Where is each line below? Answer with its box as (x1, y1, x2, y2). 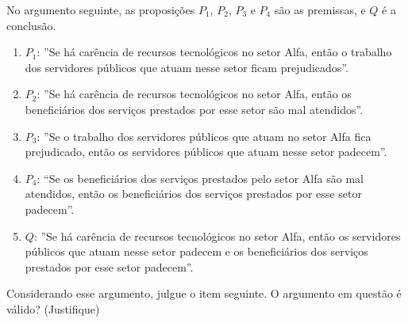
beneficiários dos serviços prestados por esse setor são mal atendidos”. (25, 101, 364, 117)
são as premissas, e (274, 2, 366, 17)
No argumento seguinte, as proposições (6, 2, 195, 17)
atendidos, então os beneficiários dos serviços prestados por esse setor (25, 185, 362, 202)
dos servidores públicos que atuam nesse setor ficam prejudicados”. (25, 59, 348, 75)
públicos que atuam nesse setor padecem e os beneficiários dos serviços (25, 243, 368, 260)
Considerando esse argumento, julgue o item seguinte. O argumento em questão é (6, 285, 402, 302)
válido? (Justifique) (6, 300, 100, 317)
